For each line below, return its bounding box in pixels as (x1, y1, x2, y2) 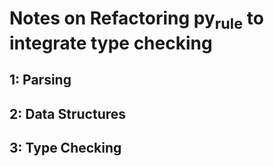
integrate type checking (9, 32, 213, 54)
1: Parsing (9, 72, 72, 89)
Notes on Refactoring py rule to (9, 7, 264, 33)
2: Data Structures (9, 105, 127, 122)
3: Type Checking (9, 139, 122, 156)
